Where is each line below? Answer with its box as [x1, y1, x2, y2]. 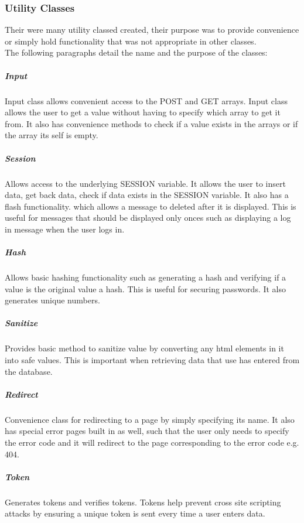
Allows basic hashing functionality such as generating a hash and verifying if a [5, 271, 286, 283]
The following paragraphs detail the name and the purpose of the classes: [5, 46, 268, 59]
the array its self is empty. [5, 129, 98, 141]
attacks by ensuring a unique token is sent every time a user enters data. [5, 507, 265, 519]
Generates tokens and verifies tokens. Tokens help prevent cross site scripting [5, 495, 281, 508]
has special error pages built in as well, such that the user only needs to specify [5, 425, 289, 437]
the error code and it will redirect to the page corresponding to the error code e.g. [5, 436, 299, 448]
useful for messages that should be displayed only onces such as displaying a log [5, 211, 291, 224]
